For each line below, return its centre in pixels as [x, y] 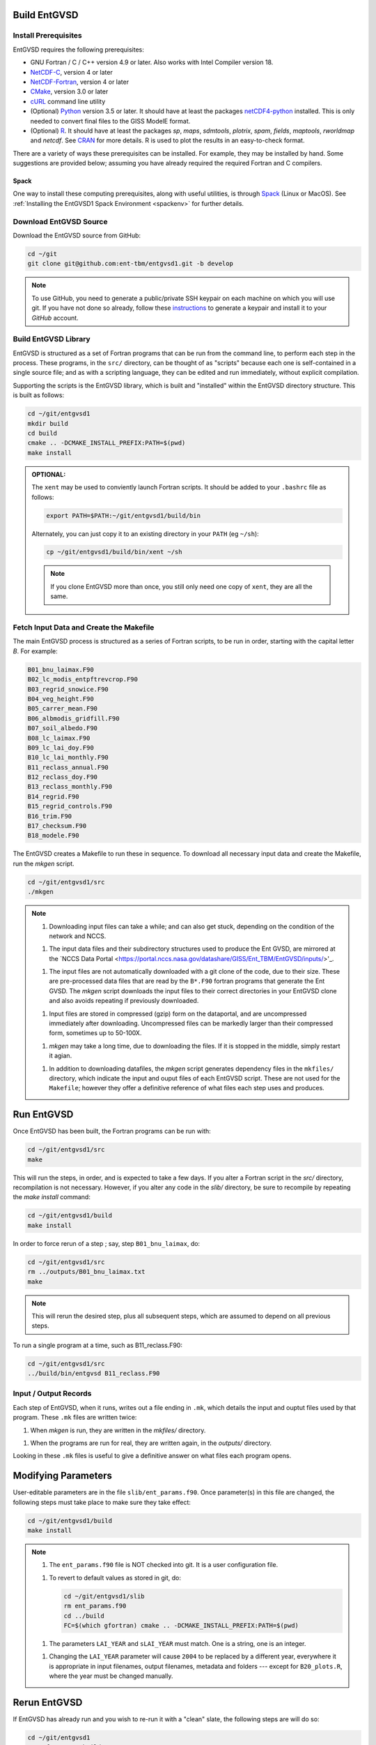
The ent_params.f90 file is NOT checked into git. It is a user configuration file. [164, 1565]
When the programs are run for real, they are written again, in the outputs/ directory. [151, 1443]
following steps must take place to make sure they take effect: [102, 1502]
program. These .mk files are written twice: [75, 1418]
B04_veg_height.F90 [61, 699]
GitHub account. [55, 318]
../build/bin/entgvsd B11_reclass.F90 [94, 1374]
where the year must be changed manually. [111, 1676]
